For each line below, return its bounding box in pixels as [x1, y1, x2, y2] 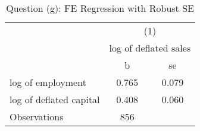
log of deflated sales [109, 41, 191, 55]
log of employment [10, 75, 86, 89]
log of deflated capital [10, 92, 100, 106]
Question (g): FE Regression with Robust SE [6, 1, 194, 15]
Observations [10, 110, 64, 123]
